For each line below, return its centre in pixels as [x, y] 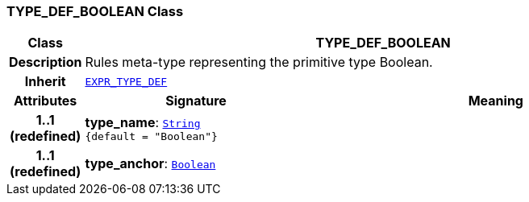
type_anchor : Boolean [150, 164]
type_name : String [143, 122]
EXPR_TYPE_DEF [126, 81]
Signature [196, 101]
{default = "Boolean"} [151, 136]
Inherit [45, 82]
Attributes [46, 101]
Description [46, 62]
